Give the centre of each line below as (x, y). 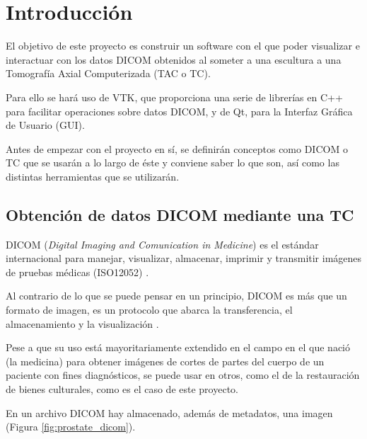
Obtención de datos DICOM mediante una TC (180, 214)
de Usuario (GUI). (45, 125)
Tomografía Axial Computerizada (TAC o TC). (108, 73)
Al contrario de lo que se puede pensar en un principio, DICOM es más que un (176, 296)
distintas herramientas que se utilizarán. (93, 176)
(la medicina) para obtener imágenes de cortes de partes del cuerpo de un (165, 361)
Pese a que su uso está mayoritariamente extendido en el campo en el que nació (178, 347)
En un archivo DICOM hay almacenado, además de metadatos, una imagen (169, 412)
